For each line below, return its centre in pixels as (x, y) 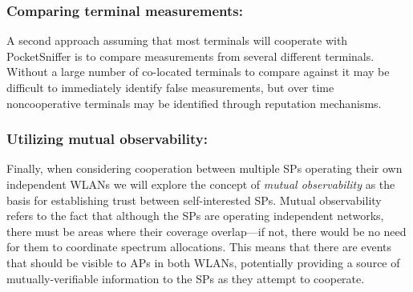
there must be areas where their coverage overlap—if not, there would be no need (206, 231)
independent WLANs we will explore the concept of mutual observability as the (201, 184)
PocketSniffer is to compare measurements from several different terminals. (190, 56)
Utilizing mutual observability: (107, 139)
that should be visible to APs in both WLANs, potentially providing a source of (203, 262)
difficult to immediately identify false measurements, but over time (170, 87)
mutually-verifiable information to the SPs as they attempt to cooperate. (186, 278)
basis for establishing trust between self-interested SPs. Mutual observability (194, 200)
